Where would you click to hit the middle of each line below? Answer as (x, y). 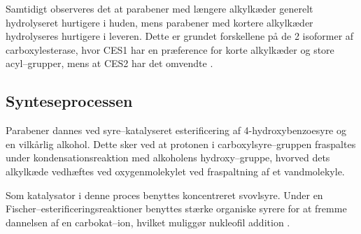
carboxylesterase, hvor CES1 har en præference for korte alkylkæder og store (170, 49)
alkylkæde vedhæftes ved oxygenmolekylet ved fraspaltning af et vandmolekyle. (175, 171)
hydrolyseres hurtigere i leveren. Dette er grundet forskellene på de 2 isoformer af (180, 36)
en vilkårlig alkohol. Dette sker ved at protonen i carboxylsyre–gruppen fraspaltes (181, 144)
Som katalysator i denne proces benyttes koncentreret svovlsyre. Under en (164, 195)
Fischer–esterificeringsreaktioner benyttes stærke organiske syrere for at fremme (176, 209)
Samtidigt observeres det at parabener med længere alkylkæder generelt (160, 8)
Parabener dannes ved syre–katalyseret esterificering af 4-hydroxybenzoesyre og (176, 130)
